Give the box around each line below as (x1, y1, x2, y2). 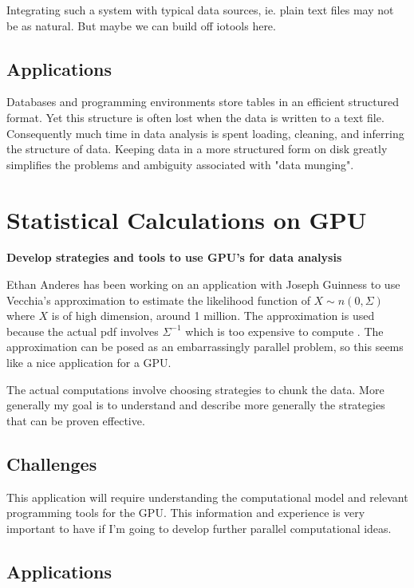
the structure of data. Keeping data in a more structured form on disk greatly (6, 140, 388, 157)
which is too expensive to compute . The (185, 322, 384, 339)
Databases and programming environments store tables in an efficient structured (6, 93, 400, 110)
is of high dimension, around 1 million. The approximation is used (51, 307, 375, 324)
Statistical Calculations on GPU (6, 203, 367, 235)
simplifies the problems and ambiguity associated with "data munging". (6, 156, 354, 172)
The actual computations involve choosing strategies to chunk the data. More (6, 381, 384, 397)
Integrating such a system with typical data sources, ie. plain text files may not (6, 2, 394, 18)
